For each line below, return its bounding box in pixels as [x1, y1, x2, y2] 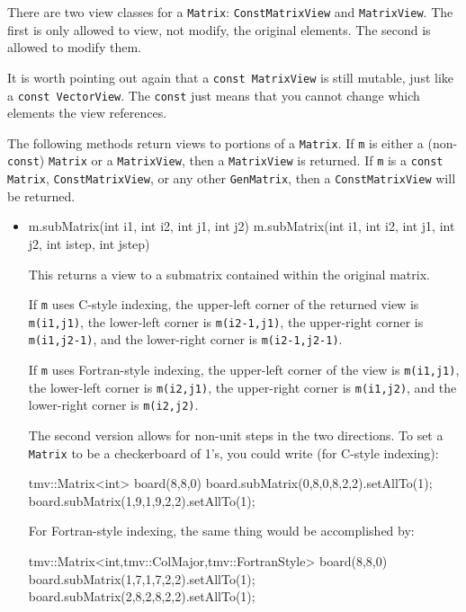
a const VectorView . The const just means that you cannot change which [7, 85, 420, 104]
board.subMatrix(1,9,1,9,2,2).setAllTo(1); [28, 491, 255, 510]
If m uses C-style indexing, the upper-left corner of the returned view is [28, 295, 419, 314]
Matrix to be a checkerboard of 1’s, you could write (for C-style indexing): [28, 443, 439, 462]
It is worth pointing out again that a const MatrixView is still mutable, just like [7, 67, 454, 86]
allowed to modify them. [7, 38, 141, 57]
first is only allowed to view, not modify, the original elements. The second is [7, 20, 431, 39]
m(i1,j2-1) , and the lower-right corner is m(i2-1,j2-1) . [28, 330, 343, 349]
